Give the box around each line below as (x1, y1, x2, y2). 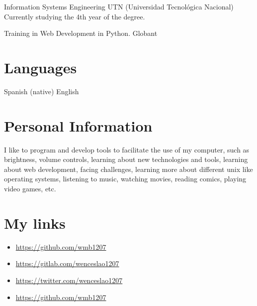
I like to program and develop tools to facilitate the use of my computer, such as (4, 144, 250, 154)
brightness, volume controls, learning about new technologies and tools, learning (4, 154, 248, 164)
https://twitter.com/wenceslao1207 (15, 275, 123, 285)
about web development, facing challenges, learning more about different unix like (4, 163, 253, 174)
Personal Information (4, 115, 153, 136)
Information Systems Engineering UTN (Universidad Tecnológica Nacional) (4, 1, 234, 11)
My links (4, 212, 66, 233)
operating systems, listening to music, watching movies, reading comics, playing (4, 173, 247, 184)
